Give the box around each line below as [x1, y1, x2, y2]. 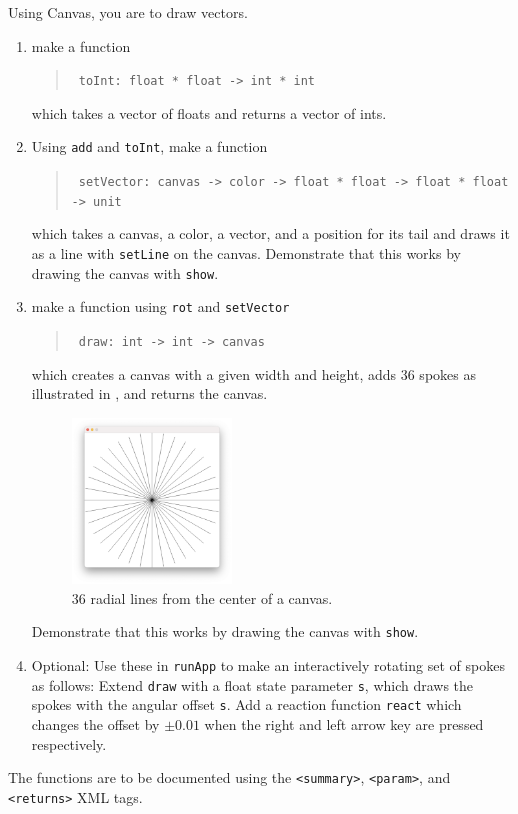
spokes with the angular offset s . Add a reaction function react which [31, 694, 462, 715]
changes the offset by [31, 714, 160, 735]
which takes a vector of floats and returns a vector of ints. [31, 102, 387, 123]
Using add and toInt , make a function [31, 136, 268, 157]
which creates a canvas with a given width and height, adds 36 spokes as [31, 363, 476, 384]
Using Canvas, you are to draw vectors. [8, 2, 248, 22]
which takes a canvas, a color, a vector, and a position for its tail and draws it [31, 223, 510, 244]
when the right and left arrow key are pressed [204, 714, 484, 735]
